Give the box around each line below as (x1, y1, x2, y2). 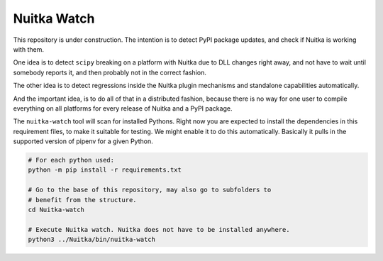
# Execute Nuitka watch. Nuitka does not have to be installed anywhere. (28, 226, 290, 233)
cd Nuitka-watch (28, 206, 85, 213)
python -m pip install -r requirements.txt (28, 166, 182, 174)
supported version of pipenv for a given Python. (13, 137, 153, 145)
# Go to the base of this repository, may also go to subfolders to (28, 186, 272, 194)
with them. (13, 45, 44, 53)
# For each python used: (28, 156, 115, 165)
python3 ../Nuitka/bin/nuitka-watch (28, 235, 156, 244)
